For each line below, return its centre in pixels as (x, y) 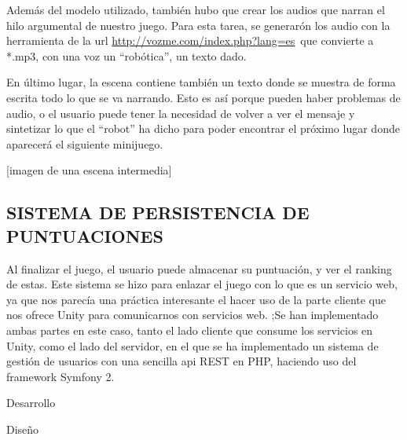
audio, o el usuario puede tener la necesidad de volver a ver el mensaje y (181, 113)
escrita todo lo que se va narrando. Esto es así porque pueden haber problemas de (203, 97)
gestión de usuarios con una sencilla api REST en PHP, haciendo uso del (181, 361)
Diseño (23, 429)
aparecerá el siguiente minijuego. (85, 143)
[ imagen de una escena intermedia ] (89, 170)
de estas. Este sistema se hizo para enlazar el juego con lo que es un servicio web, (202, 284)
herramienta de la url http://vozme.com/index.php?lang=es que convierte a (190, 40)
